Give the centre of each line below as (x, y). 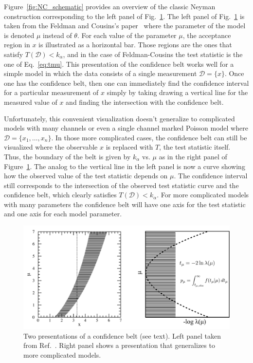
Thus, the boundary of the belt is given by (67, 156)
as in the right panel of (193, 156)
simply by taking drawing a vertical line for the (177, 92)
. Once (234, 73)
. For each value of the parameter (127, 35)
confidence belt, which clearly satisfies (60, 195)
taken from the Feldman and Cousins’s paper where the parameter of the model (125, 26)
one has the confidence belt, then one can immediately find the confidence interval (126, 83)
